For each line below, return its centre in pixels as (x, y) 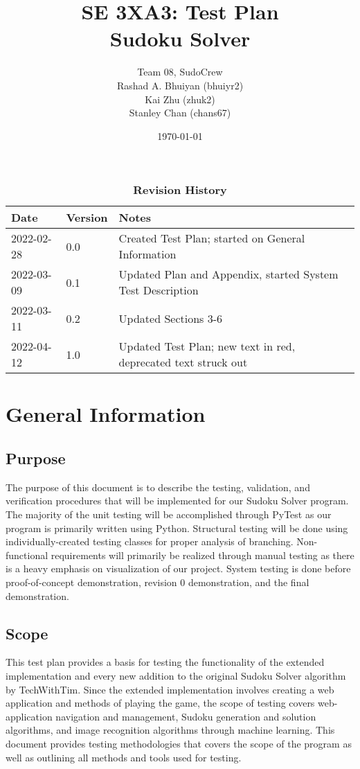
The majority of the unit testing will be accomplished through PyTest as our (169, 514)
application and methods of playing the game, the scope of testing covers (160, 703)
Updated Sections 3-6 (171, 318)
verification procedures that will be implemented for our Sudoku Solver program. (177, 501)
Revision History (180, 190)
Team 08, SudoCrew (180, 72)
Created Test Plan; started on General (212, 238)
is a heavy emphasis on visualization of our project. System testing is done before (178, 568)
